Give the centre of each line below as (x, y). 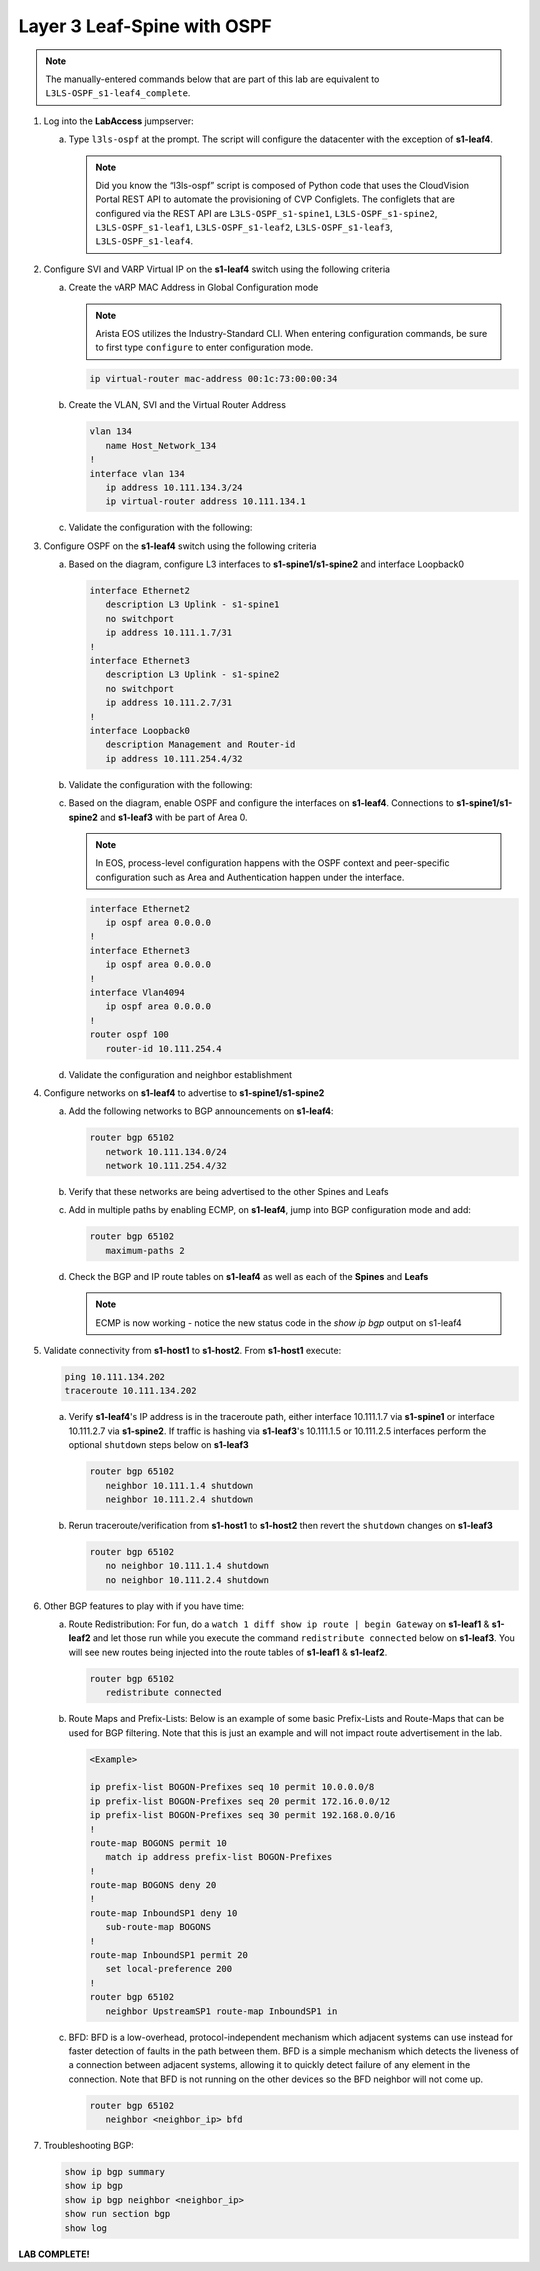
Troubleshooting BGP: (88, 2146)
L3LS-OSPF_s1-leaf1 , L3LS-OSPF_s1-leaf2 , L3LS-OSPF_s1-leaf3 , (244, 227)
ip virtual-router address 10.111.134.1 (206, 501)
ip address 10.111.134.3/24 (174, 487)
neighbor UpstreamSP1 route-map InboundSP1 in (221, 2011)
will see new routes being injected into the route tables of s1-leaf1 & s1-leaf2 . (228, 1652)
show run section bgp (117, 2214)
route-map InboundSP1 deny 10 (163, 1913)
